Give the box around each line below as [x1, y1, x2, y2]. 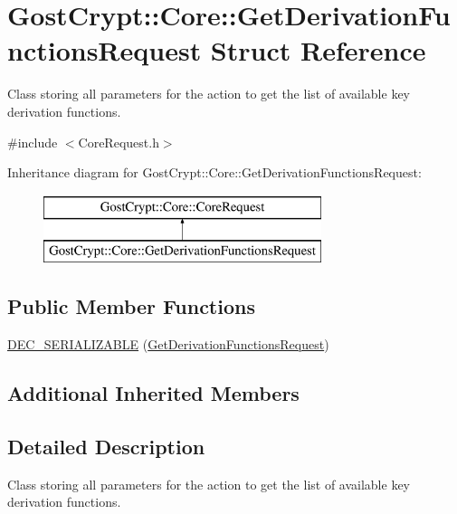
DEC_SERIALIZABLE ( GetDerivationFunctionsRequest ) [7, 335, 329, 354]
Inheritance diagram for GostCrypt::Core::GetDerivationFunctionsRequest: [7, 163, 422, 182]
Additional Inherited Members [7, 379, 300, 407]
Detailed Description [7, 432, 205, 460]
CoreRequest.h [78, 132, 159, 151]
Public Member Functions [7, 292, 255, 320]
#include [7, 132, 58, 151]
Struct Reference [210, 32, 426, 69]
